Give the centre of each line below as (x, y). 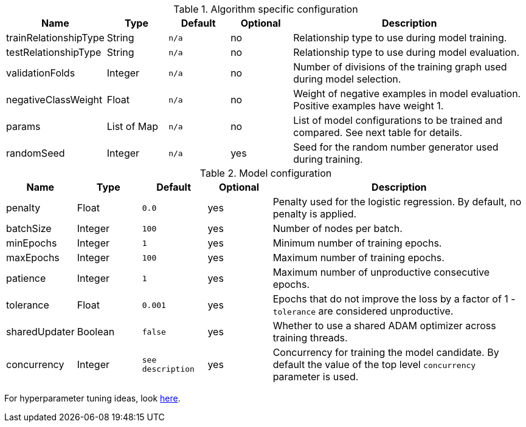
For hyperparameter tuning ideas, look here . (92, 398)
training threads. (310, 338)
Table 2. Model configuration (266, 173)
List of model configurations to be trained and (398, 120)
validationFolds (41, 73)
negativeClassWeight (54, 100)
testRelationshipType (54, 52)
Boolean (96, 332)
